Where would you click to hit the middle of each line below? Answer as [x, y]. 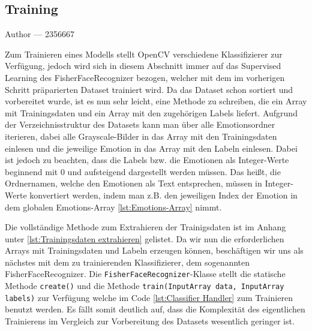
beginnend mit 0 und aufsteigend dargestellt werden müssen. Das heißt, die [143, 171]
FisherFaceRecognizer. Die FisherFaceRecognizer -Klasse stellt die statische [145, 274]
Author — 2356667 [40, 34]
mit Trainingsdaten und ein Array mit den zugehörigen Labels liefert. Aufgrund [151, 112]
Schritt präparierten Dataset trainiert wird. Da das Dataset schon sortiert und [149, 89]
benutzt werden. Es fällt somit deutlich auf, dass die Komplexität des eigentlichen [155, 309]
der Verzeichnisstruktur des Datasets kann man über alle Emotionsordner [140, 124]
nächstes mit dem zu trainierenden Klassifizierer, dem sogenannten [127, 262]
